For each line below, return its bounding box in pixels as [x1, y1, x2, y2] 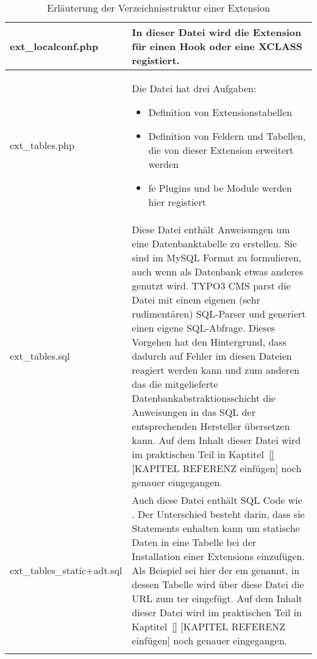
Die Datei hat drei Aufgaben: [132, 81, 257, 95]
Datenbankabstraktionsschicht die [132, 391, 276, 405]
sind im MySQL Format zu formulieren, [132, 250, 302, 264]
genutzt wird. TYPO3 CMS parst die [132, 279, 291, 293]
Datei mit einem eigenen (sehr [132, 293, 260, 307]
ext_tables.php [10, 138, 74, 152]
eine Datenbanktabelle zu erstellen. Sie [132, 236, 297, 250]
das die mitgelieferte [132, 377, 218, 391]
